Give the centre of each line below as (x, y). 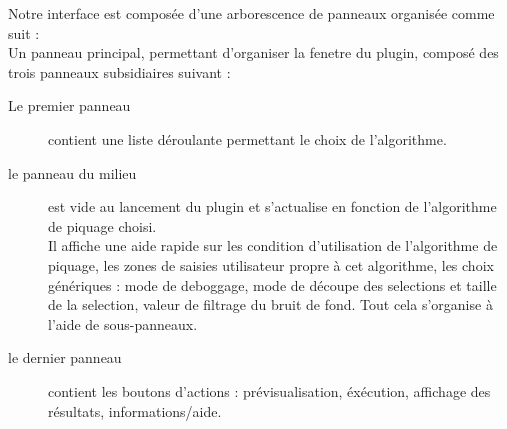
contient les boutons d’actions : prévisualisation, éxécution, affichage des (269, 390)
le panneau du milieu (72, 172)
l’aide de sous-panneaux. (123, 323)
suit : (24, 32)
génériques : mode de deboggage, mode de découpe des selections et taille (272, 284)
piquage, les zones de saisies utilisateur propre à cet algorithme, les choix (271, 264)
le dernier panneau (65, 357)
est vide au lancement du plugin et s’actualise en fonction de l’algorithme (272, 206)
